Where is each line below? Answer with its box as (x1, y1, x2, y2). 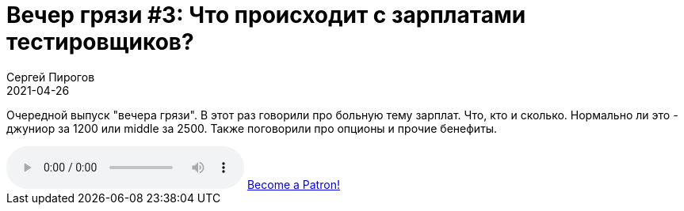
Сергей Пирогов (6, 70, 95, 84)
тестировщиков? (6, 28, 194, 55)
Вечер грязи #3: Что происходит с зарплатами (6, 2, 526, 28)
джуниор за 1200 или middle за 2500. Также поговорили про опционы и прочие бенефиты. (6, 121, 498, 135)
